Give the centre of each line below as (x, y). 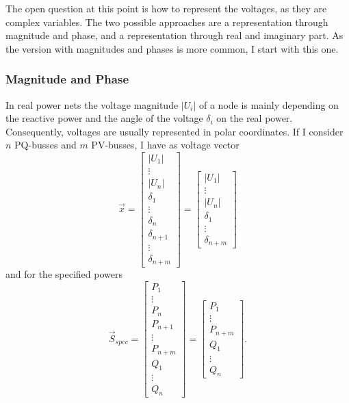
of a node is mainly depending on (269, 104)
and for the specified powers (64, 274)
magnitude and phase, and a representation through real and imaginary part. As (174, 35)
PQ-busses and (46, 145)
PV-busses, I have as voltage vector (165, 145)
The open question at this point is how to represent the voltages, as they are (166, 8)
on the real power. (255, 118)
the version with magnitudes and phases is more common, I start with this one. (172, 48)
